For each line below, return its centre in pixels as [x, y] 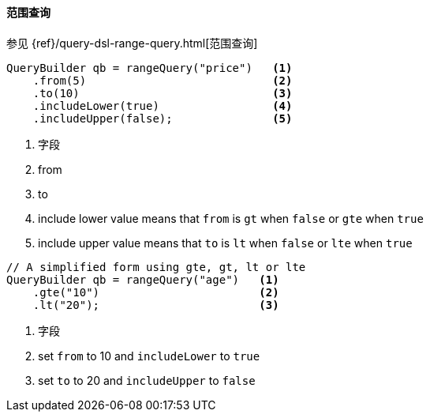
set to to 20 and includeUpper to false [147, 380]
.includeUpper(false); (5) [163, 118]
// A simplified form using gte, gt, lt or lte [156, 267]
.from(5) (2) [163, 80]
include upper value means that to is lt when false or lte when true [225, 243]
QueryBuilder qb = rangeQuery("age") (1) [143, 279]
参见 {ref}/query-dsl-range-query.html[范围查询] [132, 43]
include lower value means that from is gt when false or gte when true [231, 218]
